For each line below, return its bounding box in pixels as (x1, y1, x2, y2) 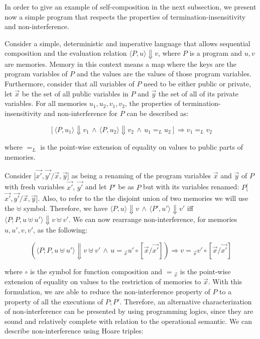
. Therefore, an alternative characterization (119, 296, 252, 306)
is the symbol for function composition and (30, 266, 163, 276)
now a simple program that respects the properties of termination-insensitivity (5, 11, 246, 22)
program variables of (5, 68, 68, 79)
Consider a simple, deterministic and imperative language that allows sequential (5, 38, 250, 48)
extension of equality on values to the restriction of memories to (5, 276, 201, 287)
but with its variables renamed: (143, 181, 239, 192)
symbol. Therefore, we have (24, 203, 108, 213)
